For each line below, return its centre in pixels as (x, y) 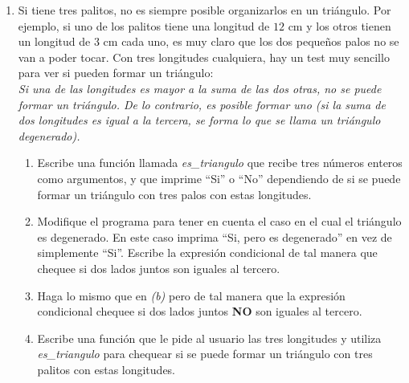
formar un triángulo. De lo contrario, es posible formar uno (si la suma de (202, 104)
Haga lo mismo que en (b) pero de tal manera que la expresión (191, 295)
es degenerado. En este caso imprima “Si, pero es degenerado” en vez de (215, 236)
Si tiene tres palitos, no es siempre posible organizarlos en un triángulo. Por (204, 10)
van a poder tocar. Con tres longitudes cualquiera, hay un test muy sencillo (204, 57)
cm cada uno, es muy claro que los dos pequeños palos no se (251, 41)
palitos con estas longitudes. (106, 369)
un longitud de (54, 41)
